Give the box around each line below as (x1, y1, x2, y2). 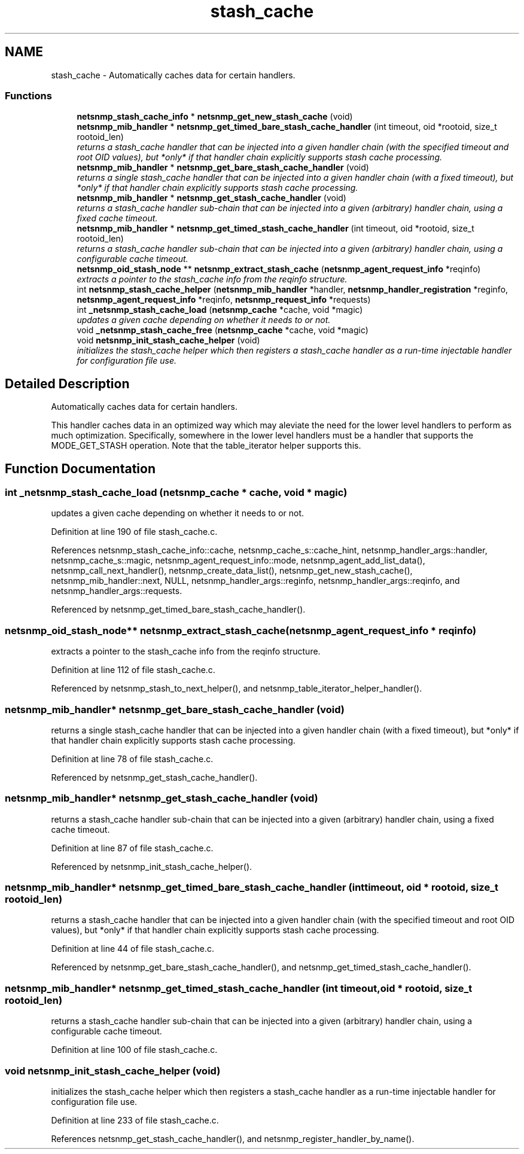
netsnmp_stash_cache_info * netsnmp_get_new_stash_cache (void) (77, 111, 353, 122)
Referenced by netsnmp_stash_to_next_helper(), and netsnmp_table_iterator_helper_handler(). (51, 683, 422, 694)
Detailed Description (5, 376, 130, 391)
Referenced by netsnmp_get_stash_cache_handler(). (51, 772, 258, 782)
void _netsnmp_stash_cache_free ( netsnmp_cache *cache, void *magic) (77, 325, 368, 336)
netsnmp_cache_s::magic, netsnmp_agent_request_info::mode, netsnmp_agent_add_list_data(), (51, 555, 425, 566)
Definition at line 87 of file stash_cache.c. (51, 842, 214, 853)
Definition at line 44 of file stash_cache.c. (51, 943, 215, 954)
